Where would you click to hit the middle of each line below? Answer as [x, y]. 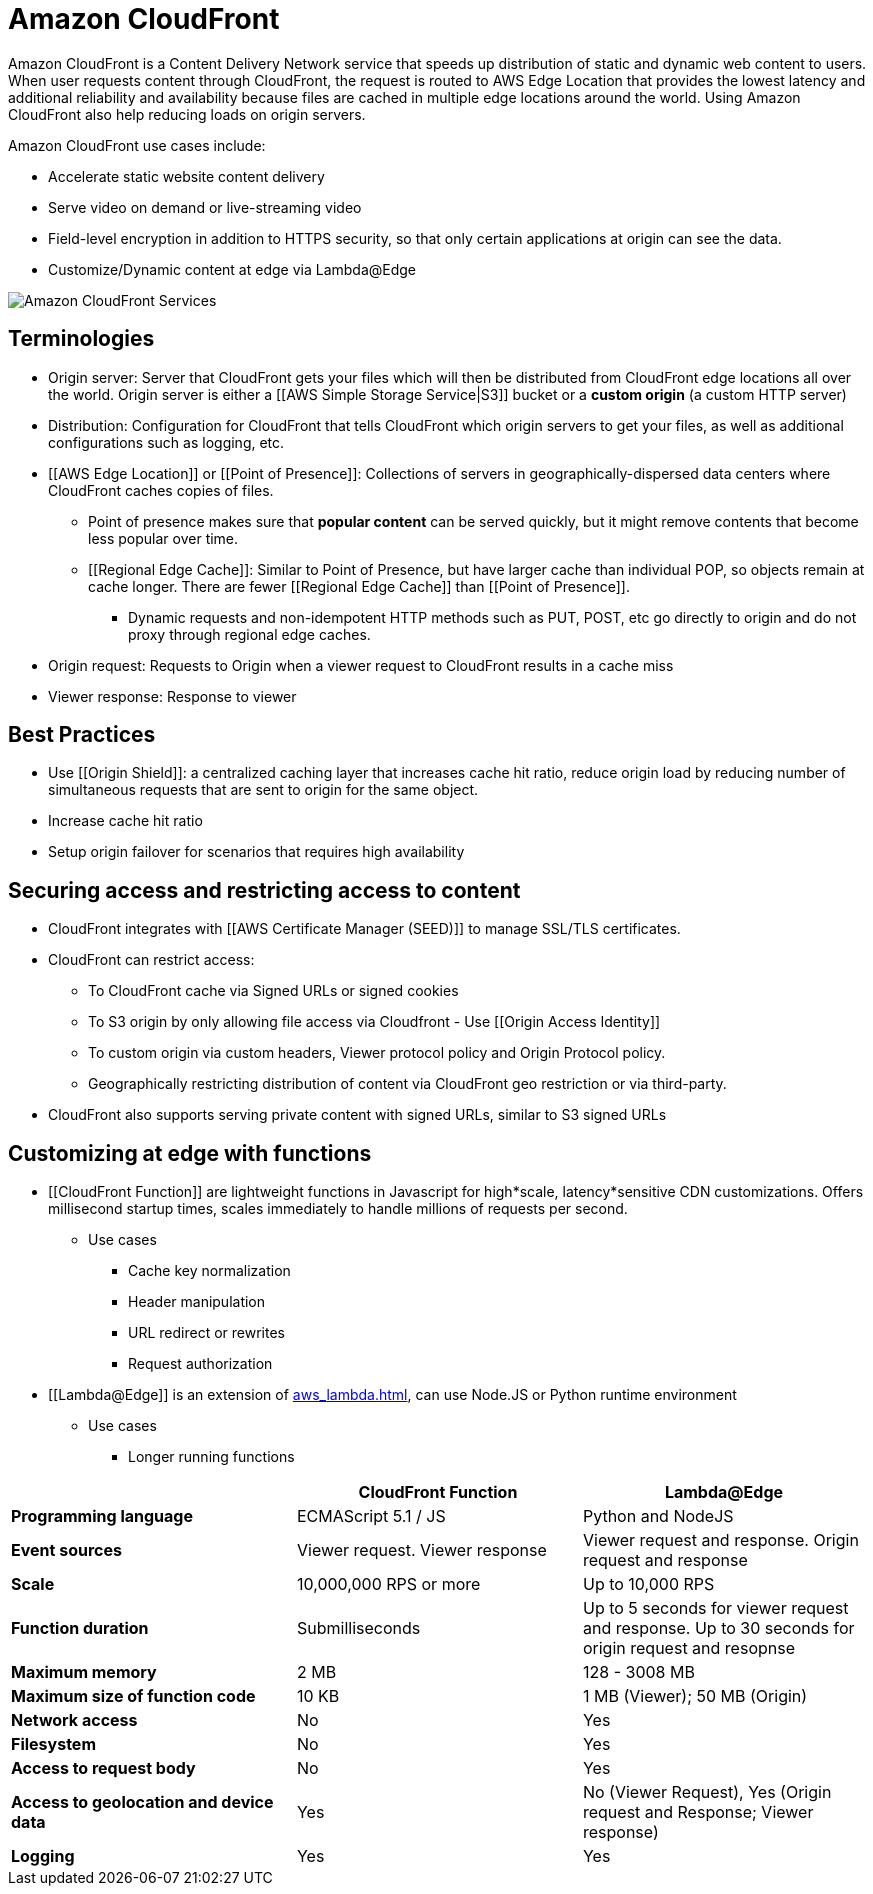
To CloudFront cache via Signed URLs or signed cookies [273, 991]
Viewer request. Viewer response [421, 1550]
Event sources [66, 1550]
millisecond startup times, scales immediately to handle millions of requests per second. [338, 1209]
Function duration [80, 1628]
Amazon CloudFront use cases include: [137, 145]
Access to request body [103, 1768]
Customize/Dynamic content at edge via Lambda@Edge [232, 269]
